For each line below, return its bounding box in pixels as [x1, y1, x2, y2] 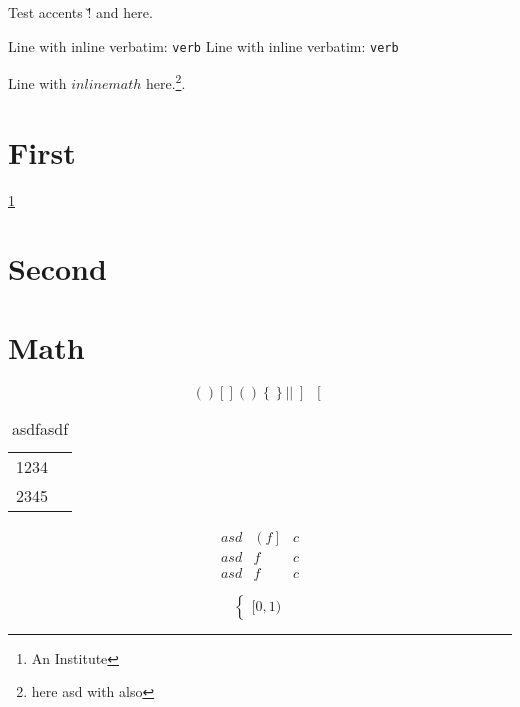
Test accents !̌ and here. [8, 2, 153, 22]
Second [8, 248, 107, 289]
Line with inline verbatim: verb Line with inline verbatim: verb [8, 35, 399, 56]
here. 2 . [145, 70, 186, 93]
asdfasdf [11, 416, 69, 440]
